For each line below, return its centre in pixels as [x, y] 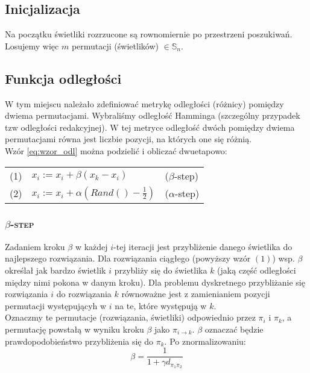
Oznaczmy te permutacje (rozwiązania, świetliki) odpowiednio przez [130, 317]
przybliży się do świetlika [161, 270]
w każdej [91, 246]
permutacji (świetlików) [115, 45]
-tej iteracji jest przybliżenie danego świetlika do [203, 246]
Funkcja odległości [63, 78]
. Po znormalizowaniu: [205, 341]
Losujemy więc [32, 45]
